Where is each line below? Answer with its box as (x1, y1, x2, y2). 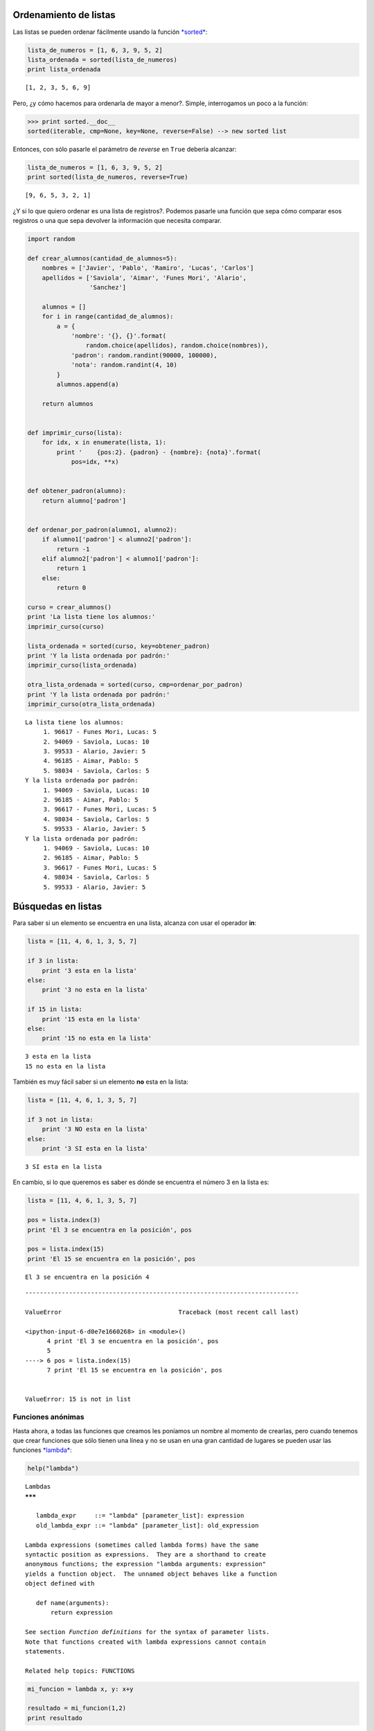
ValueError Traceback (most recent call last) (25, 1308, 299, 1316)
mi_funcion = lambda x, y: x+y (27, 1685, 134, 1693)
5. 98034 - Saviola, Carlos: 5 (43, 766, 150, 775)
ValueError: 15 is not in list (25, 1395, 132, 1403)
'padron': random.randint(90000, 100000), (71, 351, 217, 359)
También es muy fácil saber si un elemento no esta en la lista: (12, 1077, 188, 1086)
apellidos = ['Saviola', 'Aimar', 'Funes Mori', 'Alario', (42, 273, 247, 282)
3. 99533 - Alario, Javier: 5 (43, 748, 146, 755)
